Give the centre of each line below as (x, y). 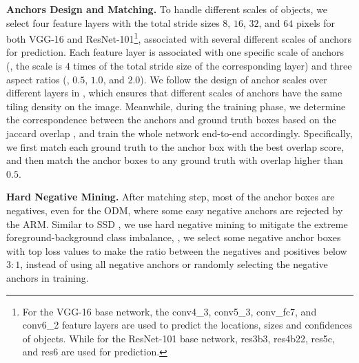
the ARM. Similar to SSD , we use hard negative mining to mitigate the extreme (177, 224)
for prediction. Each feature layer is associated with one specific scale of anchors (175, 52)
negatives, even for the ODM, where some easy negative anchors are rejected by (175, 210)
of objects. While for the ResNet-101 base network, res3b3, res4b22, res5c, (178, 338)
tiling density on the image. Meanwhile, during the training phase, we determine (176, 106)
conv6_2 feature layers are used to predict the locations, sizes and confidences (187, 325)
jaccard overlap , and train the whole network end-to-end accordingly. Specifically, (179, 133)
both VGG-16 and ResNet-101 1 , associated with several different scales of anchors (179, 38)
